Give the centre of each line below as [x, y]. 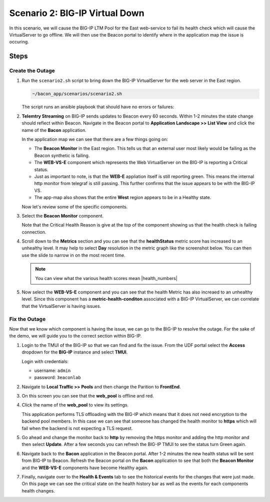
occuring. [19, 42]
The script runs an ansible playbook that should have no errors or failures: [98, 107]
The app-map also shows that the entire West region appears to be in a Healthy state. [123, 197]
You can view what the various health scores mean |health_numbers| [106, 278]
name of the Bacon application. [54, 130]
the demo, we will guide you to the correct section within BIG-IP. [75, 336]
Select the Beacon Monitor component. [63, 215]
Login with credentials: [45, 361]
